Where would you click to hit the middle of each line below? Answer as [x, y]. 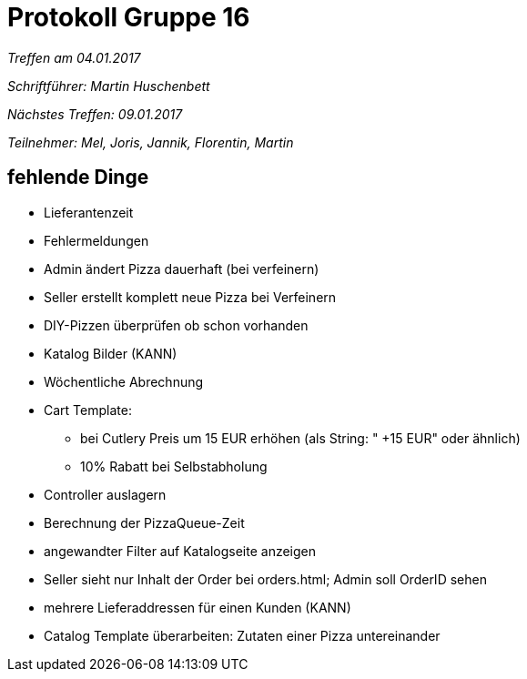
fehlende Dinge [78, 177]
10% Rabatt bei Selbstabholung [174, 466]
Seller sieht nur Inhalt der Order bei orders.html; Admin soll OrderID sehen [265, 579]
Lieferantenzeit [89, 212]
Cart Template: [88, 410]
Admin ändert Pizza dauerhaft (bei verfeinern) [182, 269]
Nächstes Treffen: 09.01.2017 [95, 114]
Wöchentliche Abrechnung [124, 381]
